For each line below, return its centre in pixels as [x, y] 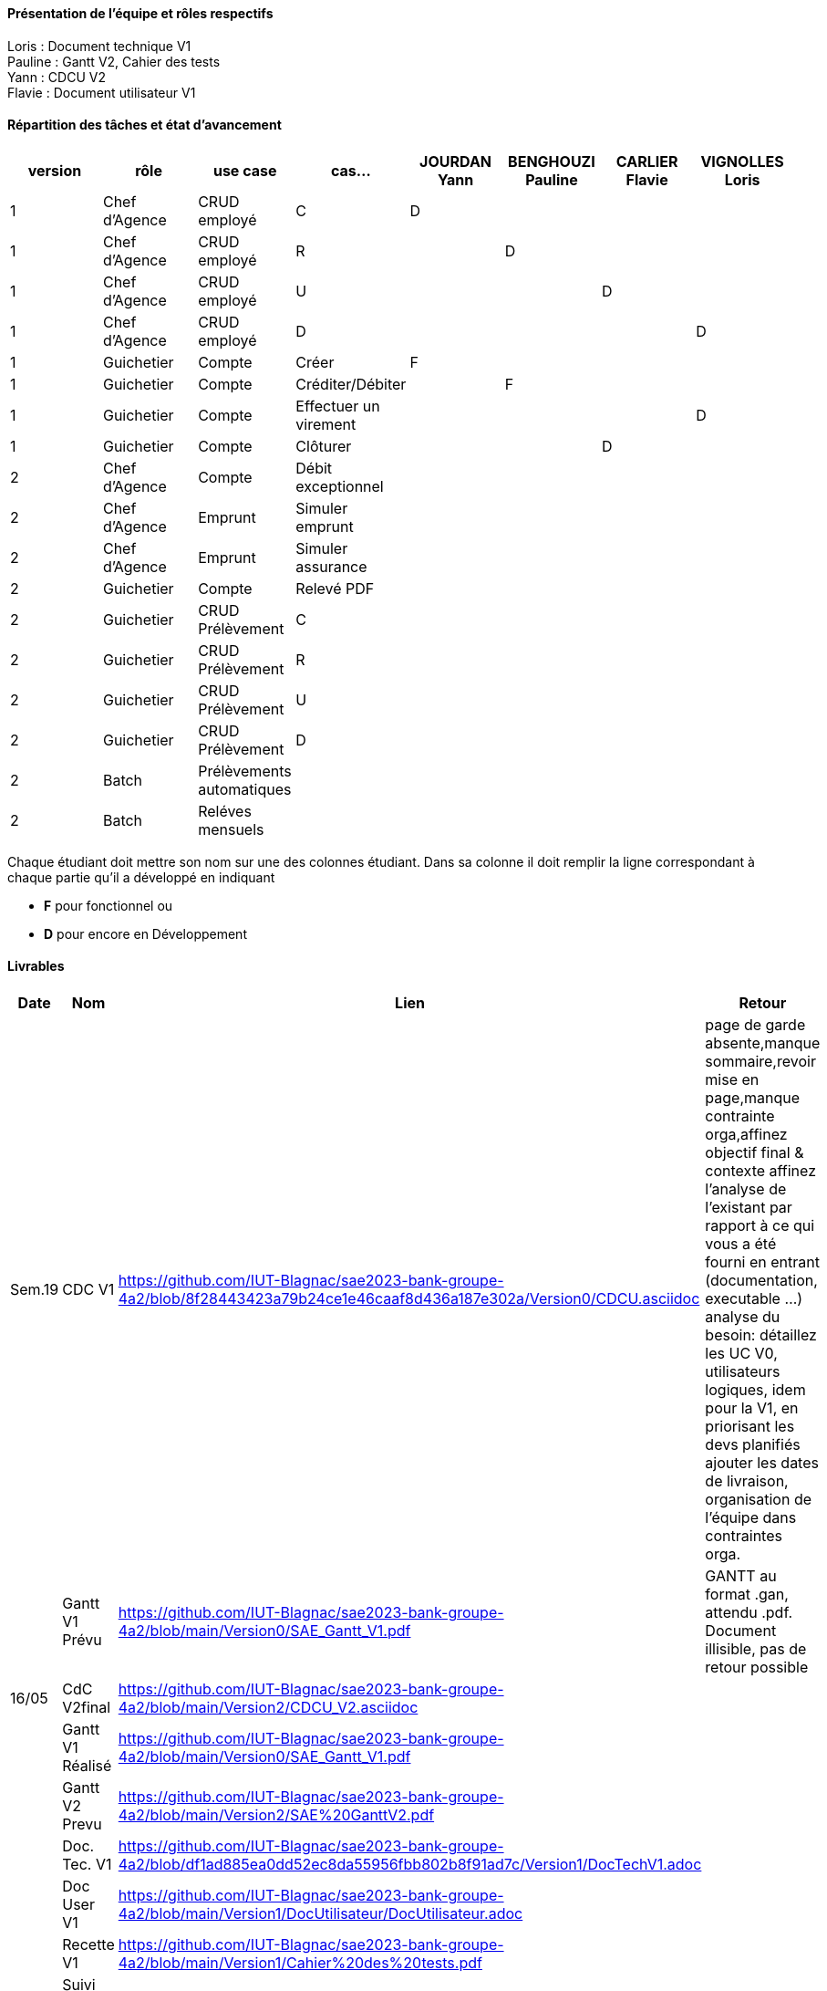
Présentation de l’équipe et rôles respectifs [140, 13]
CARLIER [647, 161]
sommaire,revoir [760, 1062]
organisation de [759, 1500]
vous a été [741, 1244]
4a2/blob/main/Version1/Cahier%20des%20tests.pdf [300, 1963]
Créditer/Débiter [351, 384]
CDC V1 [88, 1290]
